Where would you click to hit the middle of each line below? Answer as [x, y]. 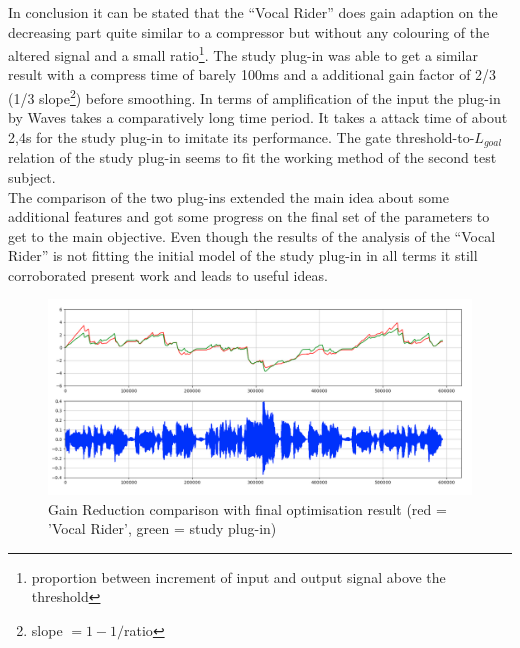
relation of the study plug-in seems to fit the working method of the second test [252, 157]
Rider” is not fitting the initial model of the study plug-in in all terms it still [243, 255]
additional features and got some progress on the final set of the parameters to [249, 216]
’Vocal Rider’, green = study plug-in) [162, 528]
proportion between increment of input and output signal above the [238, 576]
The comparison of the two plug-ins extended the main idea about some [228, 196]
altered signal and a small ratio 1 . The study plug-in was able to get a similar [243, 53]
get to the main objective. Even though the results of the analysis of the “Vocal [252, 235]
